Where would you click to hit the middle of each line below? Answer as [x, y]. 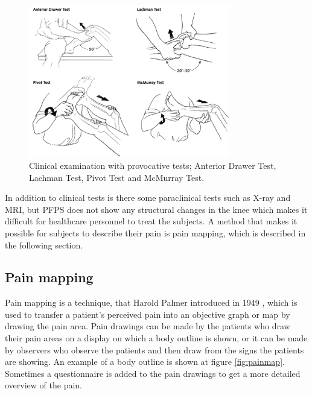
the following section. [44, 245]
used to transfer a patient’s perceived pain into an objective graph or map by [148, 314]
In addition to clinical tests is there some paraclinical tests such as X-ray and [148, 197]
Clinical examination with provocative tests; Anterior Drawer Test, [153, 165]
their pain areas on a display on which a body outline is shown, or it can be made [156, 338]
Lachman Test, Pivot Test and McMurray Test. [117, 177]
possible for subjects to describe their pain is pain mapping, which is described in [155, 232]
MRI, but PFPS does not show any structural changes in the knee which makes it [156, 209]
